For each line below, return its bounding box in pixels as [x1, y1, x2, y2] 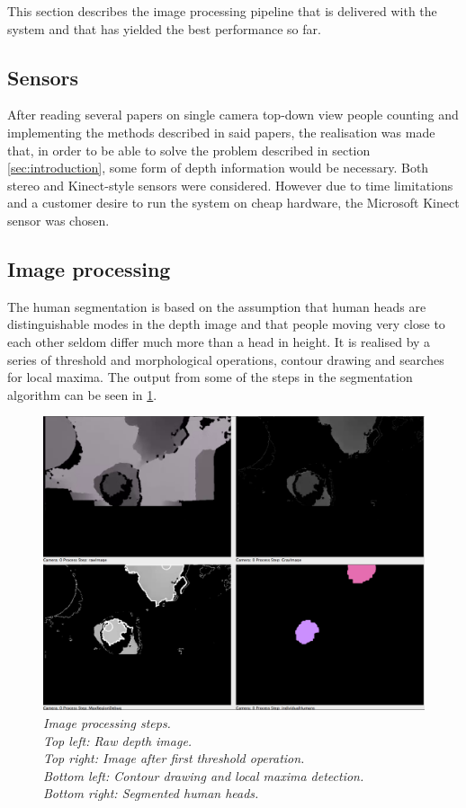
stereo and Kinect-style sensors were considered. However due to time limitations [7, 175, 453, 194]
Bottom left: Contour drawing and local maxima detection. [43, 766, 364, 785]
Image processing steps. [43, 714, 171, 733]
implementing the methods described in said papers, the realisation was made [7, 122, 435, 141]
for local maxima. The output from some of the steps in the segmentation [7, 368, 413, 386]
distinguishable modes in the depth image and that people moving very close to [7, 315, 445, 333]
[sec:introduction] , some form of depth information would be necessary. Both [7, 158, 429, 177]
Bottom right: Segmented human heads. [43, 784, 259, 803]
